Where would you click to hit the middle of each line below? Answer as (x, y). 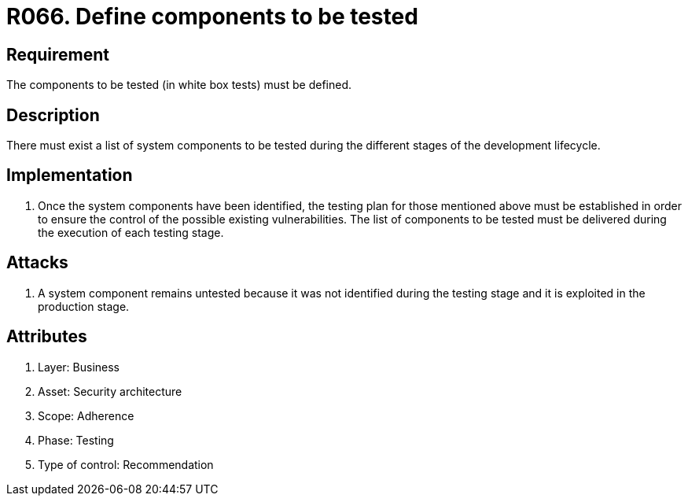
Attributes (47, 337)
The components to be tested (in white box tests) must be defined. (179, 85)
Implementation (70, 175)
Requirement (58, 54)
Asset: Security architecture (110, 391)
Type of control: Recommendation (126, 464)
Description (53, 115)
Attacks (37, 263)
